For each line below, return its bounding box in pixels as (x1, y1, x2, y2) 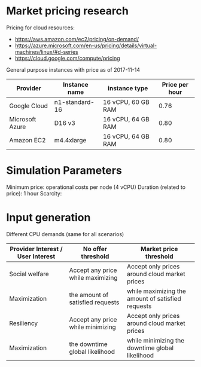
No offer (83, 244, 108, 253)
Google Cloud (9, 102, 48, 110)
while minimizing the (126, 336, 185, 344)
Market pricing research (6, 4, 129, 18)
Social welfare (9, 270, 49, 278)
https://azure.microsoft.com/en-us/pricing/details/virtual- (14, 42, 157, 49)
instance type (107, 84, 148, 92)
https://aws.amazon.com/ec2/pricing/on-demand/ (14, 35, 139, 42)
